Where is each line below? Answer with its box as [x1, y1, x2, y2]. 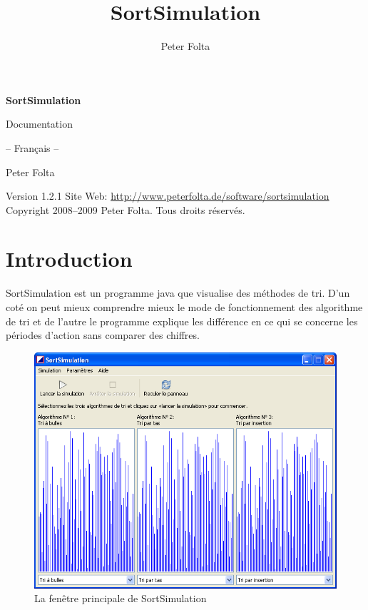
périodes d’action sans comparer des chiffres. [6, 327, 200, 342]
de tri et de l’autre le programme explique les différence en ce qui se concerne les [6, 313, 358, 328]
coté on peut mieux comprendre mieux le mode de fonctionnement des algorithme [6, 300, 363, 314]
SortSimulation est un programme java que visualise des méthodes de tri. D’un [6, 285, 350, 300]
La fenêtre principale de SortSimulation [34, 591, 207, 606]
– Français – [6, 140, 59, 155]
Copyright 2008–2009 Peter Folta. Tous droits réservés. [6, 202, 245, 217]
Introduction [6, 244, 133, 273]
